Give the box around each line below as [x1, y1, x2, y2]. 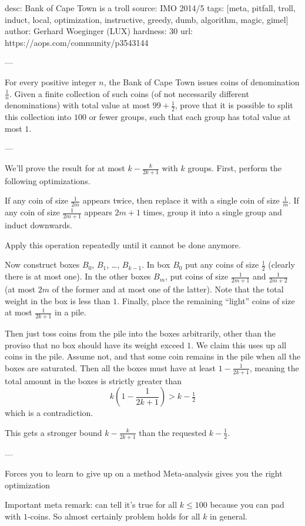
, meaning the [249, 361, 299, 374]
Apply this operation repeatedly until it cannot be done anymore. [5, 238, 241, 251]
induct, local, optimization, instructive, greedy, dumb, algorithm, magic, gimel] [5, 13, 289, 25]
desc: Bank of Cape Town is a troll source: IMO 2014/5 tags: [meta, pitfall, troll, [5, 2, 296, 14]
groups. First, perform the [187, 162, 281, 174]
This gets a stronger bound [5, 426, 102, 438]
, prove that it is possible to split [175, 99, 293, 111]
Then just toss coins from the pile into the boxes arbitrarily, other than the [5, 327, 276, 339]
